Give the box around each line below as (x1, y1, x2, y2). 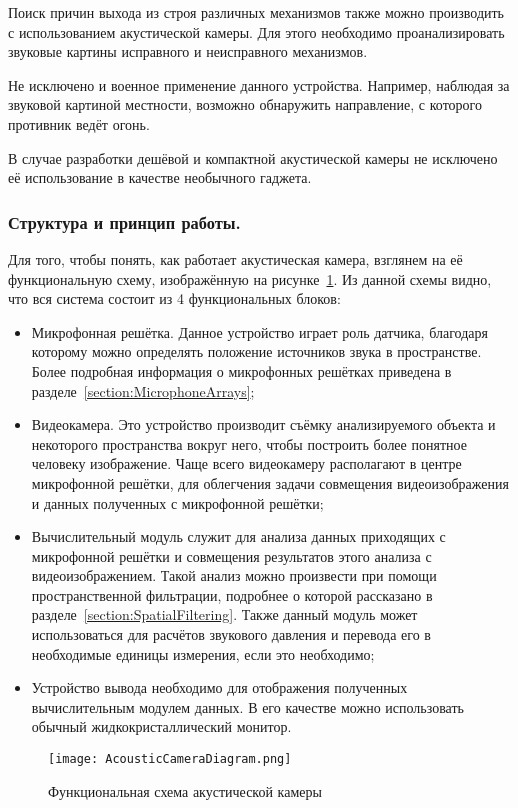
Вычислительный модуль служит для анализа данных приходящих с (31, 526, 446, 547)
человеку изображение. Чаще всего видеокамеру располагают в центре (31, 453, 462, 474)
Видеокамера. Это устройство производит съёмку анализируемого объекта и (31, 414, 496, 435)
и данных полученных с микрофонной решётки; (31, 492, 324, 513)
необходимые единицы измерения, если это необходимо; (31, 643, 375, 664)
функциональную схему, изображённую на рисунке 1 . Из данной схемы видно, (8, 268, 492, 289)
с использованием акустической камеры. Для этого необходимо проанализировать (8, 21, 505, 42)
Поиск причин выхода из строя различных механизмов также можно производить (8, 2, 504, 22)
